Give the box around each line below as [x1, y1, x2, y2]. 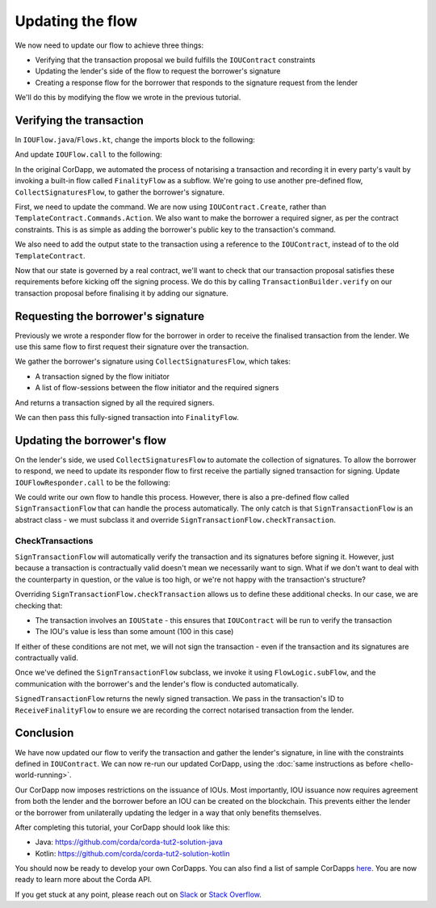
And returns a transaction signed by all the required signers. [15, 397, 215, 407]
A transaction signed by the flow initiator [35, 372, 170, 381]
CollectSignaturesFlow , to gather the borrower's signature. [15, 187, 225, 197]
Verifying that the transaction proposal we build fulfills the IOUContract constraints [35, 55, 316, 65]
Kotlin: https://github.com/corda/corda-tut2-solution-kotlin [35, 848, 230, 858]
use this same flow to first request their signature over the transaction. [15, 342, 249, 351]
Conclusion [15, 726, 74, 740]
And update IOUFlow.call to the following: [15, 149, 162, 159]
